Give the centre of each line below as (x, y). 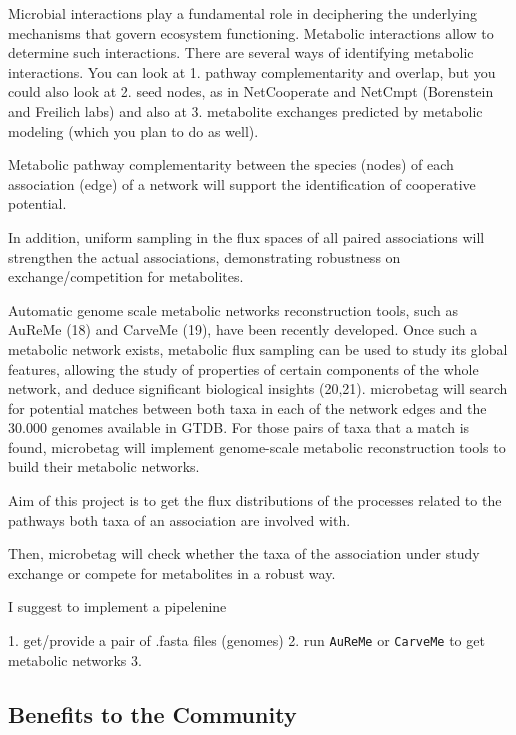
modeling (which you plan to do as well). (133, 130)
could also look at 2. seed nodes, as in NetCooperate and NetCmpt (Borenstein (251, 91)
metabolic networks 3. (75, 659)
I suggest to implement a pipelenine (117, 606)
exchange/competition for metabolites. (126, 276)
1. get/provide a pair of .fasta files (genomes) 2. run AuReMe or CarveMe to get (246, 640)
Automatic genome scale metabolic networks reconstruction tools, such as (233, 309)
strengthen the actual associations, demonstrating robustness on (204, 256)
